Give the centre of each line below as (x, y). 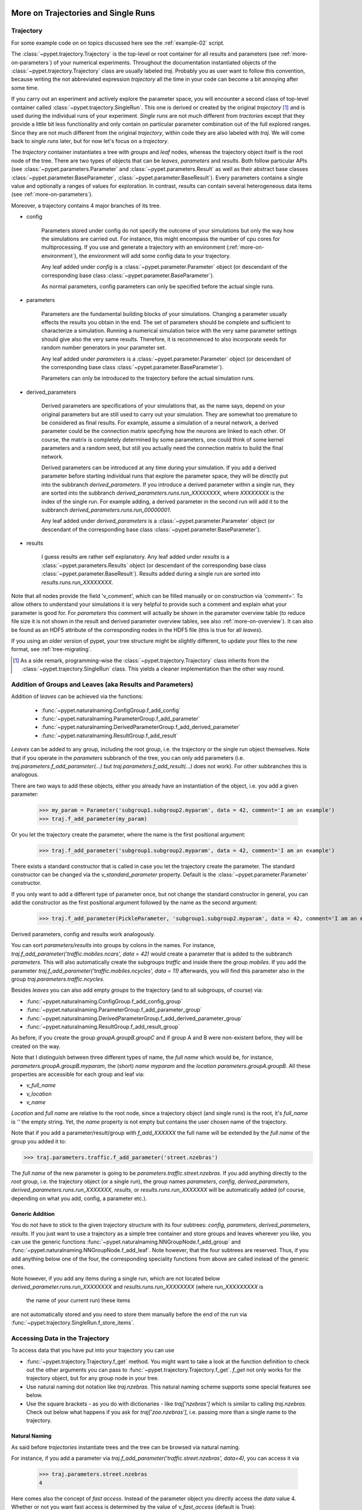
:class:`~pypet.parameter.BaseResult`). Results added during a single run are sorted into (151, 574)
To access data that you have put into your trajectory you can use (93, 1351)
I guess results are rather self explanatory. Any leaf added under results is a (135, 557)
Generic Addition (33, 1213)
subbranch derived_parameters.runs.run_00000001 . (106, 510)
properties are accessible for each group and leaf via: (78, 1074)
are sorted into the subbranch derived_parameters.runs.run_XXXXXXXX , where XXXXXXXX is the (163, 493)
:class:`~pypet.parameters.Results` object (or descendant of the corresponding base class (154, 565)
